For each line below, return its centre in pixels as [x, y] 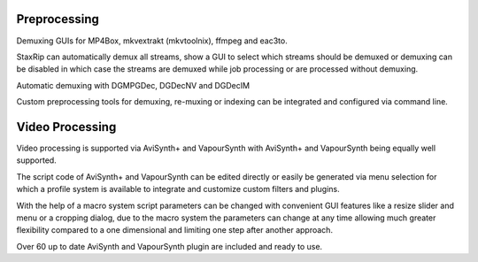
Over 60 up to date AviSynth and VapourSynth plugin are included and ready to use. [170, 246]
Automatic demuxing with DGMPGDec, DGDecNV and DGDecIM [133, 85]
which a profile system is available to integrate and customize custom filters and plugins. [178, 189]
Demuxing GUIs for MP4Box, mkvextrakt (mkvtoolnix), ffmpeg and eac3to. [152, 41]
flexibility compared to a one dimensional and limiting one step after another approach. [175, 230]
